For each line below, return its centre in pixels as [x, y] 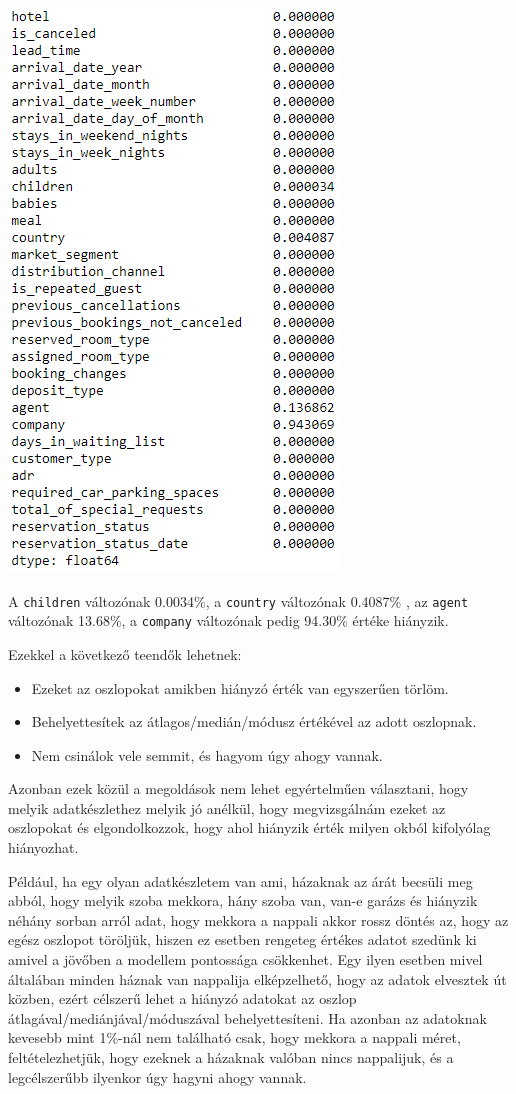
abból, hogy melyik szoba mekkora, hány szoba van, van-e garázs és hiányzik [243, 900]
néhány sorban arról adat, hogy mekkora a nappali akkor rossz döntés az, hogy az [258, 919]
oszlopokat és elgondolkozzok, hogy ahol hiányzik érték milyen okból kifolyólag [249, 827]
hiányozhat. [43, 847]
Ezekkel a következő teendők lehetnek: [125, 653]
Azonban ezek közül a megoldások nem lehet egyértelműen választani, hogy [238, 788]
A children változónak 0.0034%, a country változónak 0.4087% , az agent [238, 600]
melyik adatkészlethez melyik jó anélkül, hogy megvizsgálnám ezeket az [227, 807]
